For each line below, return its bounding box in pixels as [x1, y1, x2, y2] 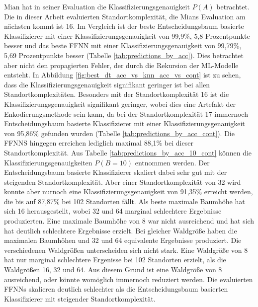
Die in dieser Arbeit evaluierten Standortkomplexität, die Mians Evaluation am [4, 11, 246, 21]
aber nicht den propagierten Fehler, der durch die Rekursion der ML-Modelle [4, 60, 239, 70]
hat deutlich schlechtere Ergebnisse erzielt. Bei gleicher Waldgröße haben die [4, 225, 237, 235]
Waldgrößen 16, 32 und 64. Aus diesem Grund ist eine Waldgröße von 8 [4, 264, 222, 275]
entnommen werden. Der [135, 157, 210, 167]
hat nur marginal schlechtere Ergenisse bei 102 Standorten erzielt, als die [4, 254, 226, 265]
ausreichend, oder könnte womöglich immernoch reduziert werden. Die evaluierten [4, 274, 253, 284]
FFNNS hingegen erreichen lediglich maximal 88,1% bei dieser [4, 138, 193, 148]
